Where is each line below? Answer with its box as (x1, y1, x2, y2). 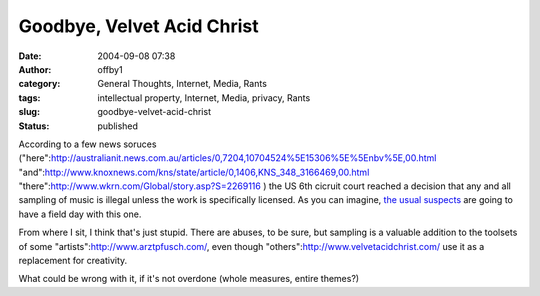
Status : (18, 120, 50, 132)
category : (18, 78, 61, 90)
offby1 (97, 63, 124, 75)
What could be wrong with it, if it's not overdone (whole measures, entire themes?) (18, 273, 360, 285)
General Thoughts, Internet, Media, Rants (97, 78, 267, 90)
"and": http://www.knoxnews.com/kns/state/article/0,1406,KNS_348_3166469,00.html (18, 166, 370, 178)
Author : (18, 63, 52, 75)
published (97, 120, 139, 132)
